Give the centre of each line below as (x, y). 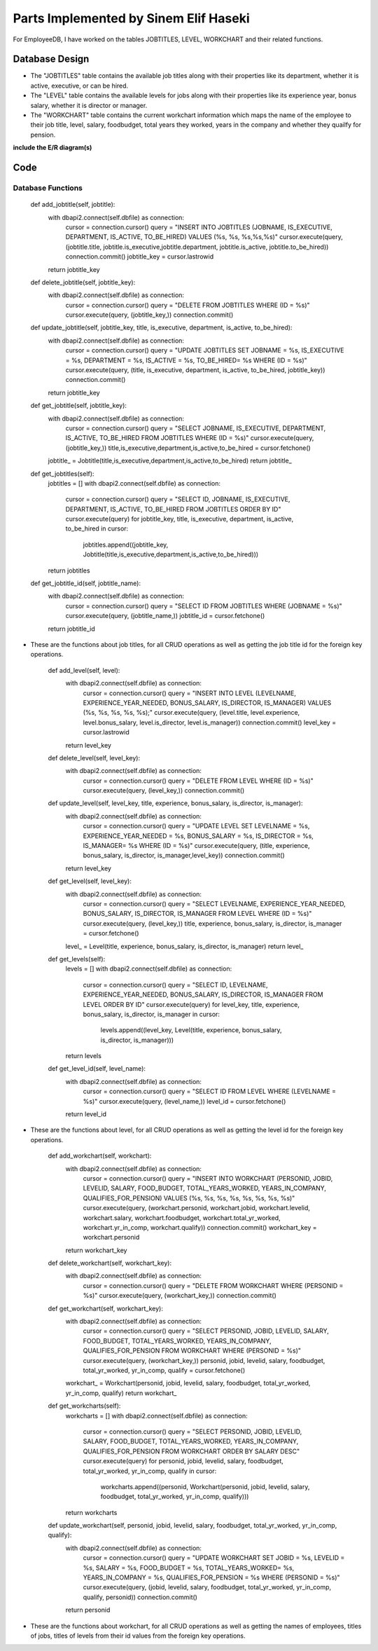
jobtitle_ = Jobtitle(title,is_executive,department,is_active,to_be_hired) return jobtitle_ (170, 461)
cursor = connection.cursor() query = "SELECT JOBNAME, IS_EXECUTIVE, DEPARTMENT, (196, 428)
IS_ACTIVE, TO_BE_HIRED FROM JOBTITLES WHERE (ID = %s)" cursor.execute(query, (190, 438)
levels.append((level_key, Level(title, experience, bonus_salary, (191, 1030)
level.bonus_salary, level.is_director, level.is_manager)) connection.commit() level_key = (209, 722)
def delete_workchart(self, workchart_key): (110, 1263)
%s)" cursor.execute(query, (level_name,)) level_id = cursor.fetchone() (184, 1101)
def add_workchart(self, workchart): (100, 1156)
